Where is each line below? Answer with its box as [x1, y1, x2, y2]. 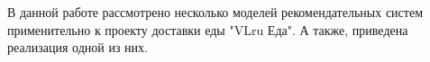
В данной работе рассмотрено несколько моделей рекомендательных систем [7, 3, 423, 21]
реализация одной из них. [7, 38, 148, 57]
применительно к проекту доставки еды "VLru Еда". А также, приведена [7, 20, 408, 39]
